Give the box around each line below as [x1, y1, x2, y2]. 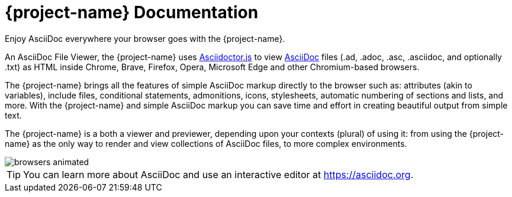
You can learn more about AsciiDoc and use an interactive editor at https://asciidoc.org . [23, 168, 414, 180]
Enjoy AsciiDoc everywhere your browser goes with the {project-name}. [5, 33, 285, 44]
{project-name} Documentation [5, 2, 259, 22]
